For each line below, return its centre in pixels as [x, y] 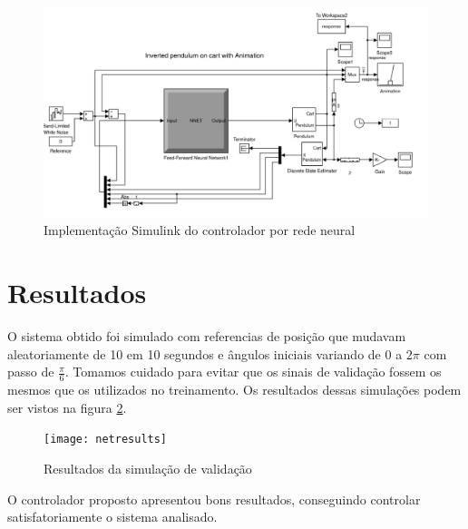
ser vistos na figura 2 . [67, 407]
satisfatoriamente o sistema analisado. [112, 517]
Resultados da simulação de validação [148, 469]
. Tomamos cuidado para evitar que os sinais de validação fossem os [253, 372]
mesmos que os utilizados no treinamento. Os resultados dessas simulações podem [234, 390]
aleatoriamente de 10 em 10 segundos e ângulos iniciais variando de [194, 353]
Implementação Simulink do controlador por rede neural [200, 230]
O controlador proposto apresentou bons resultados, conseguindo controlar [214, 499]
